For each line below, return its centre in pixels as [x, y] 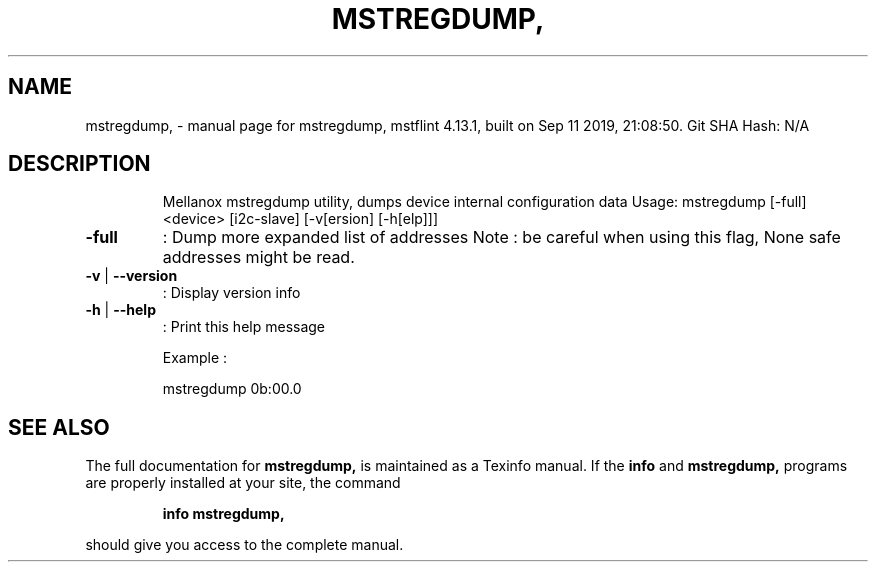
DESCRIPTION [79, 164]
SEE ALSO [59, 427]
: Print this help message [244, 327]
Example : [195, 358]
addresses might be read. [258, 257]
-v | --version [131, 276]
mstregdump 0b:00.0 [232, 389]
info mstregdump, [223, 514]
